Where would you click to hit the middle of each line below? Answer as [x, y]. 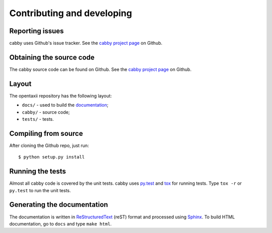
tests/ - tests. [38, 119]
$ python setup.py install [52, 157]
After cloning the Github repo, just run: [49, 145]
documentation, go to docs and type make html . [60, 223]
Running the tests [38, 171]
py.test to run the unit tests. [40, 190]
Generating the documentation [59, 205]
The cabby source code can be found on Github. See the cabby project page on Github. [100, 69]
